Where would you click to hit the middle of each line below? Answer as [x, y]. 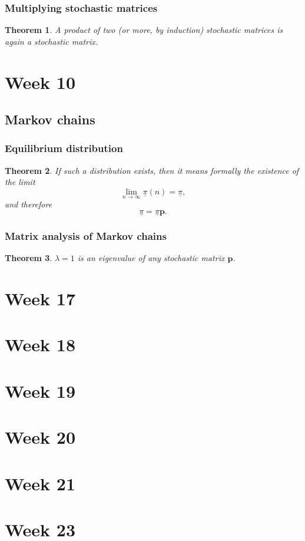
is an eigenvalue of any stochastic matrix [151, 258]
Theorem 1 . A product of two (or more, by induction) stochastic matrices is [144, 30]
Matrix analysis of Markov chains [86, 235]
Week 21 [40, 483]
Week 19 [40, 390]
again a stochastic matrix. [52, 41]
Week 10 [40, 82]
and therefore [29, 204]
